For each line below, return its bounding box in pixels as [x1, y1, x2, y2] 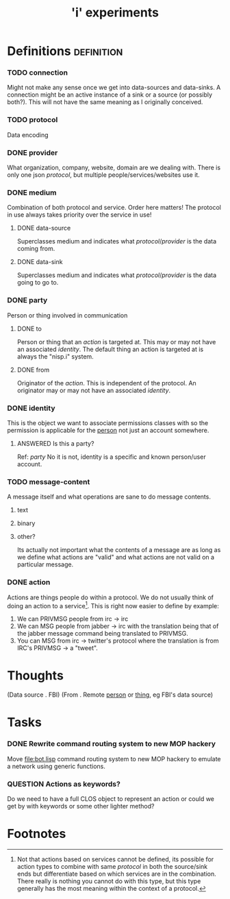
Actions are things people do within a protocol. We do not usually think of [7, 593, 214, 601]
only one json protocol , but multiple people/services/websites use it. [7, 171, 200, 179]
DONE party [7, 296, 48, 305]
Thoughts [7, 668, 64, 684]
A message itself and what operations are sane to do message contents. [7, 492, 211, 501]
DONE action [7, 577, 51, 587]
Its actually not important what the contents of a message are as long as [16, 546, 221, 554]
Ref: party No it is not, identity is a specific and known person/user [16, 453, 207, 461]
